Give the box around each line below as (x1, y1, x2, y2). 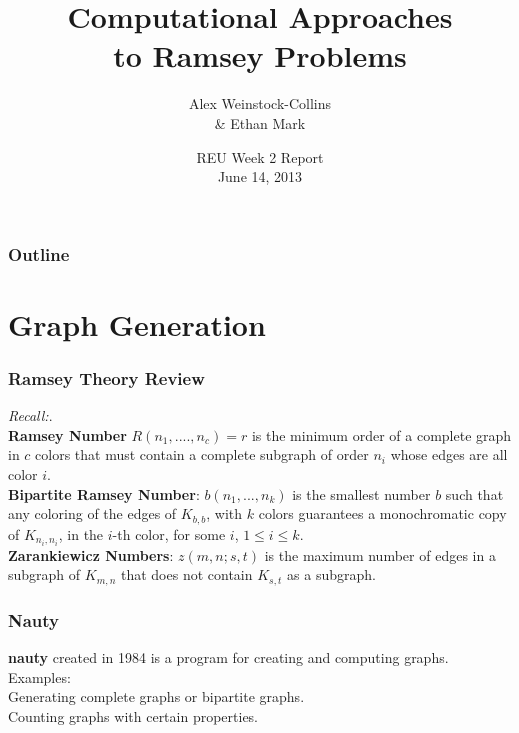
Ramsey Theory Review (8, 365, 205, 390)
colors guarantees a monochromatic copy (258, 503, 507, 524)
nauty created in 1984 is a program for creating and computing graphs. (8, 646, 449, 667)
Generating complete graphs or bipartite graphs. (8, 686, 305, 707)
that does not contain (120, 564, 253, 585)
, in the (58, 523, 104, 544)
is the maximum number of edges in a (264, 544, 496, 565)
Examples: (8, 666, 71, 687)
